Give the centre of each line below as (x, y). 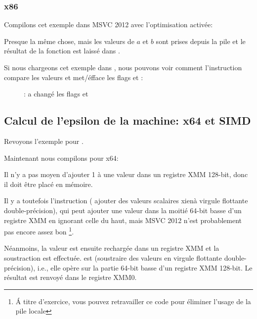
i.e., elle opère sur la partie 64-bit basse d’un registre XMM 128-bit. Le (145, 267)
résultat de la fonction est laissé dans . (62, 51)
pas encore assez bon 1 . (39, 231)
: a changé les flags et (56, 94)
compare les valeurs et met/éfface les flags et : (74, 77)
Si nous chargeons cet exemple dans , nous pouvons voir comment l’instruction (123, 67)
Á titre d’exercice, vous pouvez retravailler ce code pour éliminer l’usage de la (133, 301)
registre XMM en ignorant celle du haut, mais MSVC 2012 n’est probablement (123, 220)
